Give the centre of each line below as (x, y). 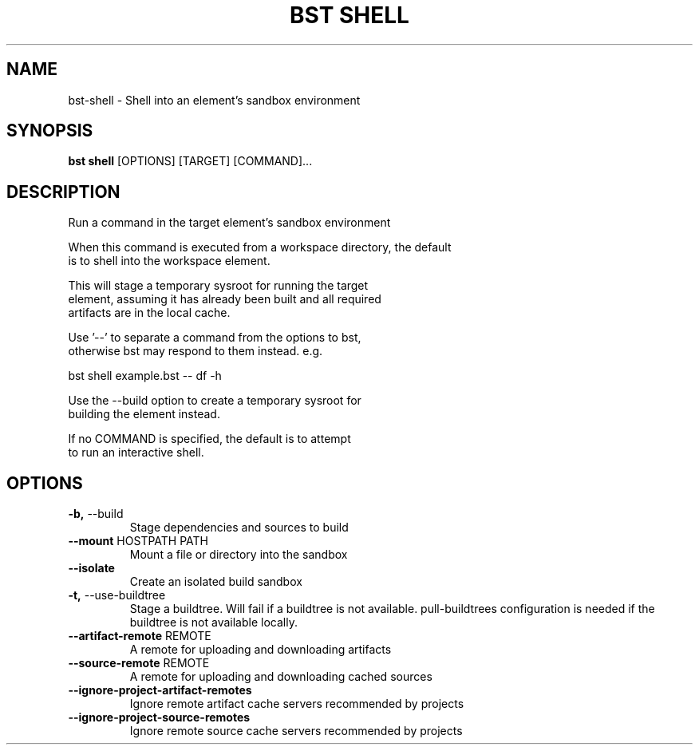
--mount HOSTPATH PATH (138, 541)
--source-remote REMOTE (139, 663)
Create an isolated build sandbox (216, 582)
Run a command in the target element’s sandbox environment (229, 223)
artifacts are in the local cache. (149, 313)
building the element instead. (144, 414)
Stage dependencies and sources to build (239, 528)
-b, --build (96, 514)
